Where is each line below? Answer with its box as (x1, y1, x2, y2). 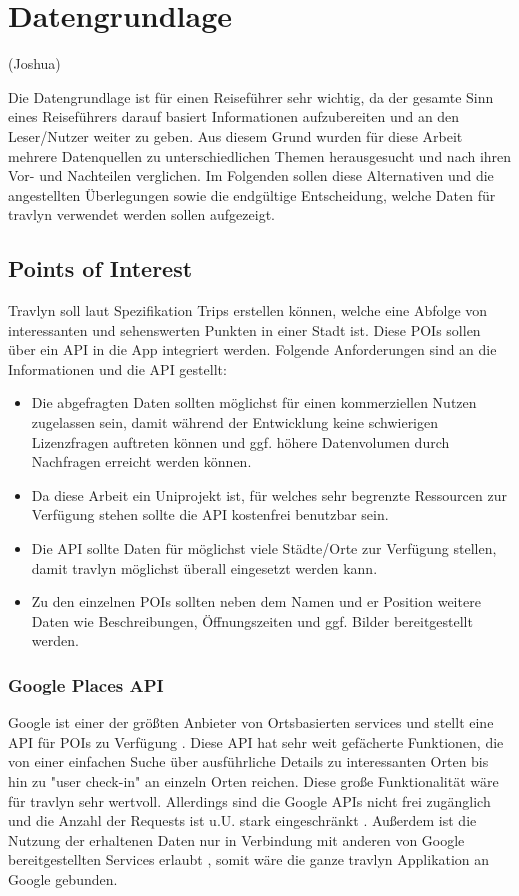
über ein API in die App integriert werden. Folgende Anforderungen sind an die (8, 339, 497, 360)
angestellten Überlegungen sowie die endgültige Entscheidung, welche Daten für (8, 184, 496, 205)
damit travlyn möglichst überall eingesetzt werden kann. (31, 557, 378, 578)
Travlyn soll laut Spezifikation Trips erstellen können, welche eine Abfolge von (8, 300, 488, 321)
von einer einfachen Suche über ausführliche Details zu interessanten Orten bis (8, 751, 489, 772)
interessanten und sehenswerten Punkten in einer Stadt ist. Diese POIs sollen (8, 319, 481, 340)
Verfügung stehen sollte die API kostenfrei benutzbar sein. (31, 504, 389, 525)
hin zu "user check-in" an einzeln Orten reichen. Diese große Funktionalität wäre (8, 770, 499, 791)
